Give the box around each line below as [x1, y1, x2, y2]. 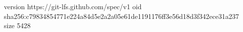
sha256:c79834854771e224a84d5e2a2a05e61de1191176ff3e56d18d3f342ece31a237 [4, 11, 239, 21]
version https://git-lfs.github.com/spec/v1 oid [4, 1, 142, 11]
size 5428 [4, 20, 31, 31]
